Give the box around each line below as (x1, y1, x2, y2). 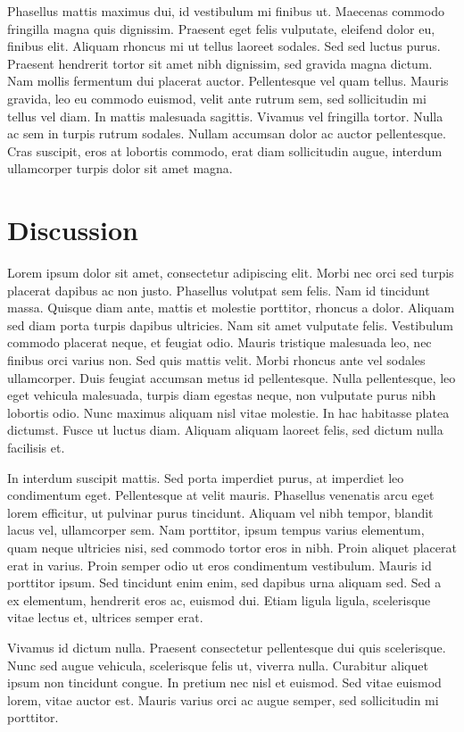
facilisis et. (7, 438, 65, 456)
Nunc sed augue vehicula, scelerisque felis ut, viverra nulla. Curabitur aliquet (7, 655, 428, 674)
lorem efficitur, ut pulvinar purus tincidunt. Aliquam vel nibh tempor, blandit (7, 503, 434, 521)
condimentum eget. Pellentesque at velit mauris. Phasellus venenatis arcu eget (7, 486, 435, 504)
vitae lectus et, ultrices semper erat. (7, 608, 203, 627)
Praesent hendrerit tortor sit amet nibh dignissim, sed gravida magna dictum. (7, 54, 433, 72)
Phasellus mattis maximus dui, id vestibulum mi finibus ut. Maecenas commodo (7, 2, 444, 20)
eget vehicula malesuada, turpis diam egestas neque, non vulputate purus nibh (7, 386, 436, 404)
